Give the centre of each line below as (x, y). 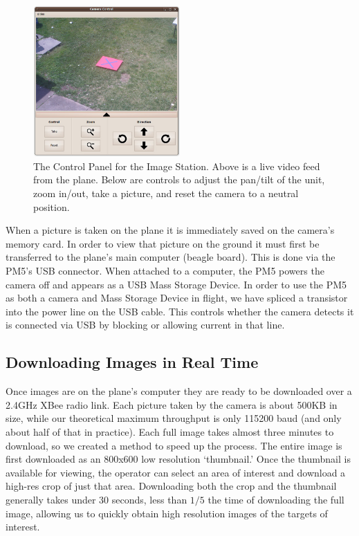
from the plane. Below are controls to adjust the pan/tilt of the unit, (179, 179)
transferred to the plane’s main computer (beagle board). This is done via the (171, 257)
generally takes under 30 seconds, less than (96, 499)
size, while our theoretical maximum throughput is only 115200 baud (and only (174, 418)
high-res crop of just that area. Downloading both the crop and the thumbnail (171, 486)
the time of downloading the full (276, 499)
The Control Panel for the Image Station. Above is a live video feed (177, 166)
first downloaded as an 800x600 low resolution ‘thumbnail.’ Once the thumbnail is (178, 459)
